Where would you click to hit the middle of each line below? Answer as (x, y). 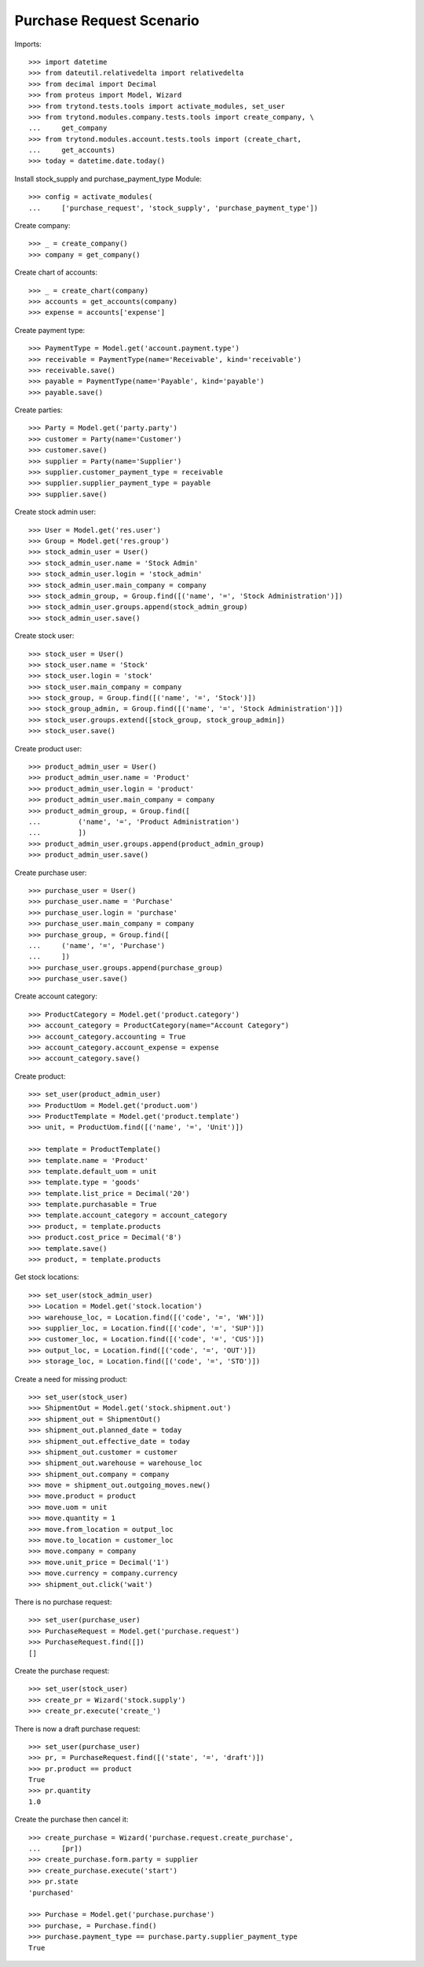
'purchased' (51, 1893)
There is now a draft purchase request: (77, 1729)
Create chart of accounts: (56, 272)
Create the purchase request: (62, 1670)
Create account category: (56, 996)
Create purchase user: (51, 873)
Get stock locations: (47, 1277)
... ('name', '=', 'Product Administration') (134, 821)
